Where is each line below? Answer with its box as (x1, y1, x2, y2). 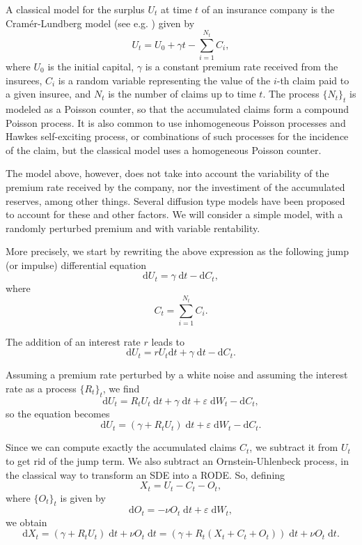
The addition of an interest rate (6, 334, 141, 348)
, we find (102, 381, 140, 396)
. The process (262, 86, 320, 101)
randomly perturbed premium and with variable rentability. (6, 220, 260, 235)
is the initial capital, (47, 59, 134, 73)
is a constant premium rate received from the (145, 59, 338, 73)
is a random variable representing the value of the (58, 72, 271, 87)
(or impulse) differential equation (6, 257, 147, 272)
